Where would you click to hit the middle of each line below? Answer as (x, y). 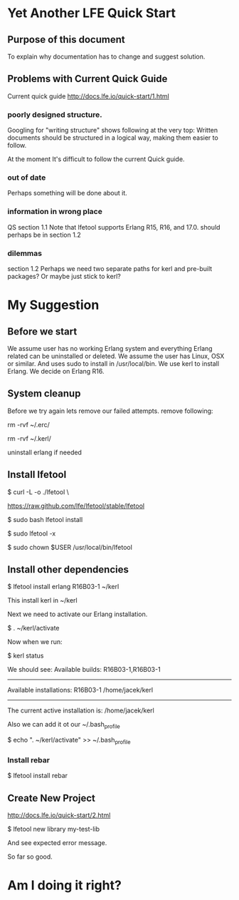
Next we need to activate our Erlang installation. (78, 614)
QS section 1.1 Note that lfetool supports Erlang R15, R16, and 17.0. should (114, 227)
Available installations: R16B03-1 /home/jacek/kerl (80, 690)
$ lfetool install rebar (38, 776)
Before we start (42, 331)
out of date (27, 178)
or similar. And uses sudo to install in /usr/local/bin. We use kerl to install (113, 364)
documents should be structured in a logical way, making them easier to (113, 138)
